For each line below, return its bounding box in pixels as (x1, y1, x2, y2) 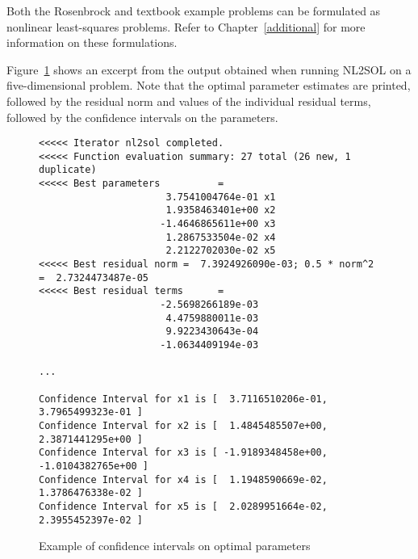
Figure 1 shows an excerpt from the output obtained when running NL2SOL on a (6, 61, 412, 78)
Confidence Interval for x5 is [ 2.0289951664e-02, (39, 500, 328, 512)
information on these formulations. (6, 34, 178, 51)
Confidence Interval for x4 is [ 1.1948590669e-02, (39, 473, 328, 485)
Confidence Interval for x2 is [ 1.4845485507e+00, (39, 419, 328, 431)
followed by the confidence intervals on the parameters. (6, 108, 278, 125)
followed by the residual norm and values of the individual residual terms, (6, 92, 371, 109)
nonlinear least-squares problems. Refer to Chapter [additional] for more (6, 18, 366, 35)
